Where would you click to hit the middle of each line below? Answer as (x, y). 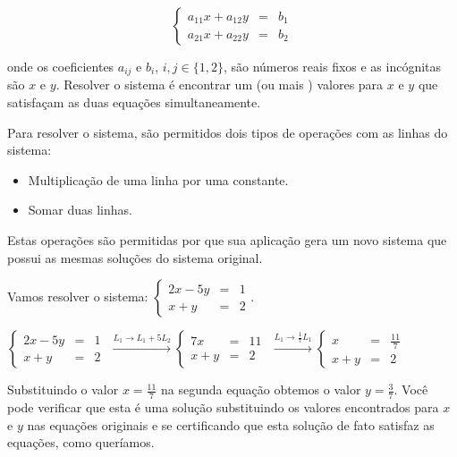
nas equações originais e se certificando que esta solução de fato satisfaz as (231, 424)
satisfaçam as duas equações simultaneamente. (134, 102)
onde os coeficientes (61, 66)
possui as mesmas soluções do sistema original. (135, 257)
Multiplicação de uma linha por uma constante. (158, 179)
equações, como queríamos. (81, 442)
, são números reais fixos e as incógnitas (332, 66)
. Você (411, 389)
